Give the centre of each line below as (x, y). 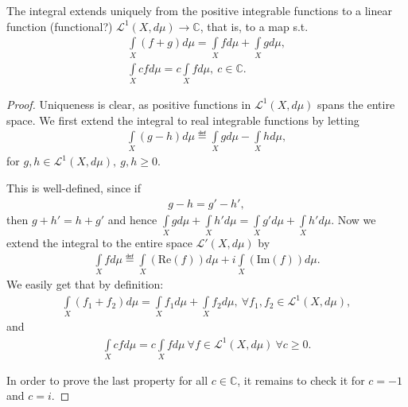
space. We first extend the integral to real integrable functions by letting (183, 120)
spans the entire (356, 104)
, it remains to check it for (301, 380)
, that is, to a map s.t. (254, 26)
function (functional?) (60, 26)
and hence (132, 219)
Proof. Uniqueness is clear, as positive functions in (129, 104)
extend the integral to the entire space (99, 242)
